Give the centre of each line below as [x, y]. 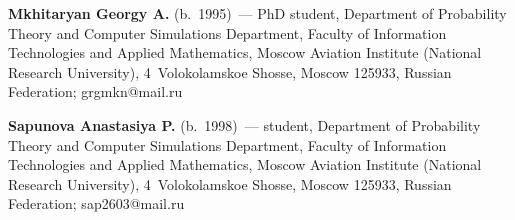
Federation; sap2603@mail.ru [96, 203]
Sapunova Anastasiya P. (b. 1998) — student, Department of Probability [244, 124]
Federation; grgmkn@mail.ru [95, 91]
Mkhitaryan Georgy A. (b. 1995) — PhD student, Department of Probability [257, 13]
